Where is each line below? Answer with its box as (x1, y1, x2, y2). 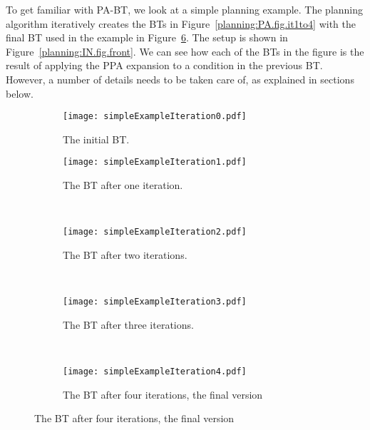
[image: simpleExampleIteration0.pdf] (63, 111, 247, 122)
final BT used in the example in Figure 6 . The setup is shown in (6, 30, 288, 45)
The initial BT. (63, 131, 130, 146)
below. (6, 86, 34, 101)
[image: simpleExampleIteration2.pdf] (63, 227, 247, 237)
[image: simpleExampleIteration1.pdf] (63, 157, 247, 168)
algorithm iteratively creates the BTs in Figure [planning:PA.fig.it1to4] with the (6, 16, 356, 31)
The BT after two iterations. (63, 247, 187, 262)
